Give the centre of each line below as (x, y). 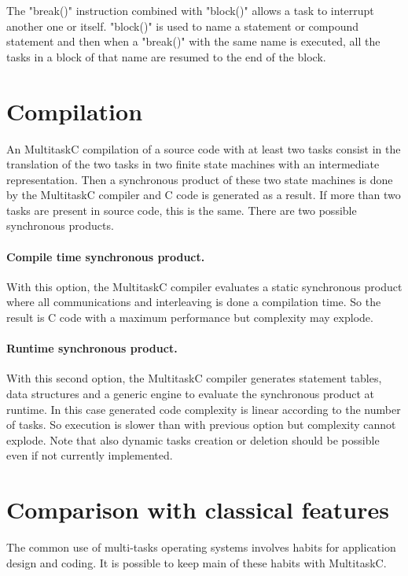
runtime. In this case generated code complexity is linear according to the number (204, 409)
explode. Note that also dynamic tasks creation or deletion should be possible (193, 439)
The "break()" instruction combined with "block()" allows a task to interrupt (190, 10)
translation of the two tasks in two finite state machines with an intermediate (193, 164)
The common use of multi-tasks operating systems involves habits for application (201, 547)
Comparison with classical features (198, 510)
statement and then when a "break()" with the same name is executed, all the (193, 41)
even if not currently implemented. (90, 455)
